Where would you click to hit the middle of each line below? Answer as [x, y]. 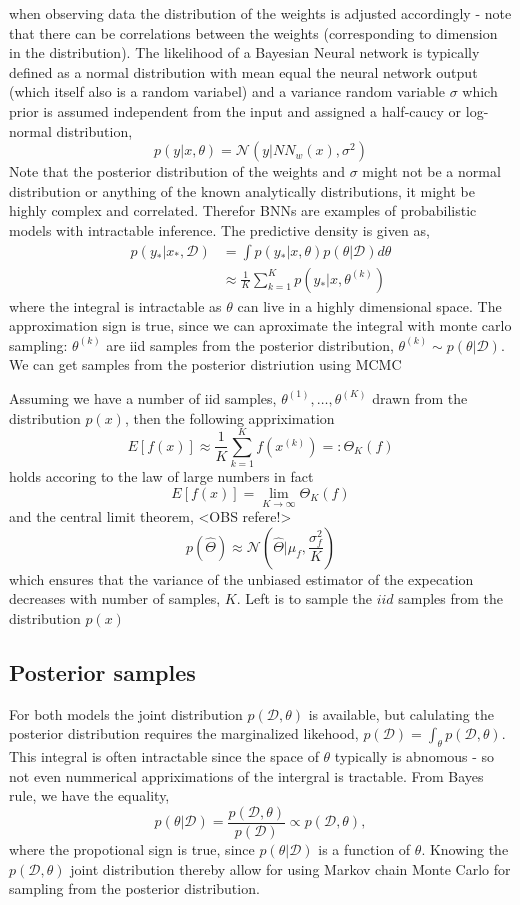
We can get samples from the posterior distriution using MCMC [205, 364]
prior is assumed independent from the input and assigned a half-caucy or [235, 110]
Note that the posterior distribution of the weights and [177, 171]
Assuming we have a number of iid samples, [143, 397]
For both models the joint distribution [126, 713]
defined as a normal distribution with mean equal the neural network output [243, 71]
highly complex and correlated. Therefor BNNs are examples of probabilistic [243, 210]
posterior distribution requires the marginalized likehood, [184, 733]
